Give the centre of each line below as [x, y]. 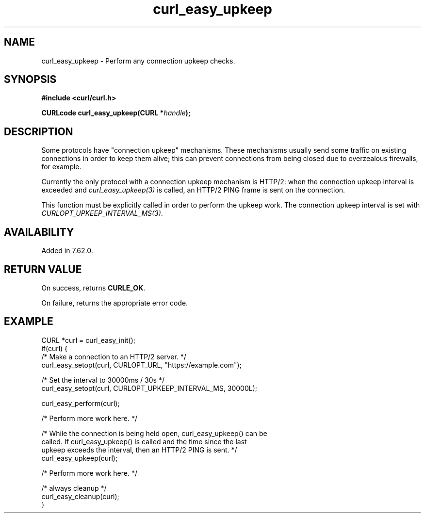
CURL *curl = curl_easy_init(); [88, 340]
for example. [61, 167]
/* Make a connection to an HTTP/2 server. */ [114, 356]
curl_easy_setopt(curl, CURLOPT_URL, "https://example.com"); [141, 365]
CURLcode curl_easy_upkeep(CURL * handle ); [116, 113]
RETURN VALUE [43, 269]
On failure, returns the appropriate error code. [115, 303]
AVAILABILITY [39, 232]
